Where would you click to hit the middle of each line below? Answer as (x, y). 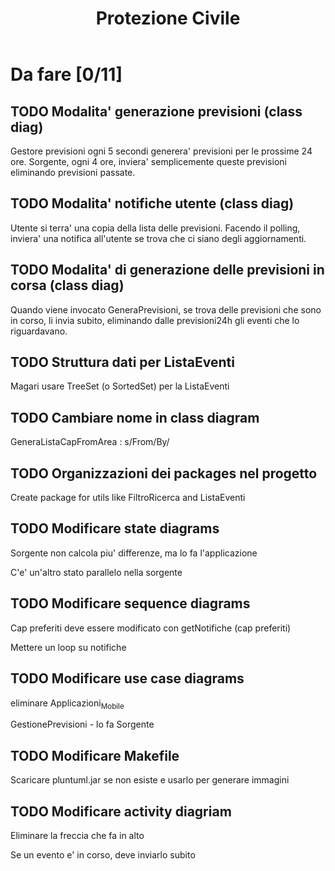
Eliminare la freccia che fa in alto (77, 835)
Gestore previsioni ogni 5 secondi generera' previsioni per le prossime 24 (161, 151)
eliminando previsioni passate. (73, 172)
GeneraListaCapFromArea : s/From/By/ (90, 442)
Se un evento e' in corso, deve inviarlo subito (103, 854)
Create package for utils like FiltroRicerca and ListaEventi (128, 498)
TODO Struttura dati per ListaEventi (122, 362)
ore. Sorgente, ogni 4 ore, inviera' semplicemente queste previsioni (148, 161)
